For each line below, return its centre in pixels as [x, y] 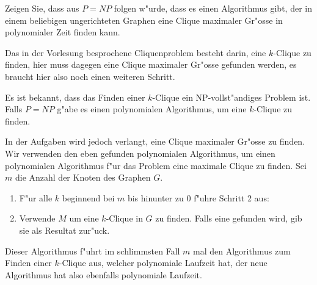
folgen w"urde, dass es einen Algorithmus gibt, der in [213, 8]
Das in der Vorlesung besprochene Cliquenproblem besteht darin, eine [136, 52]
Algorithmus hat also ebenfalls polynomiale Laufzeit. [104, 274]
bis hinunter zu [155, 197]
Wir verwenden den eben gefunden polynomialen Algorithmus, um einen [140, 153]
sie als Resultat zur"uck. [64, 230]
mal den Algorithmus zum [242, 251]
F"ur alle [36, 197]
